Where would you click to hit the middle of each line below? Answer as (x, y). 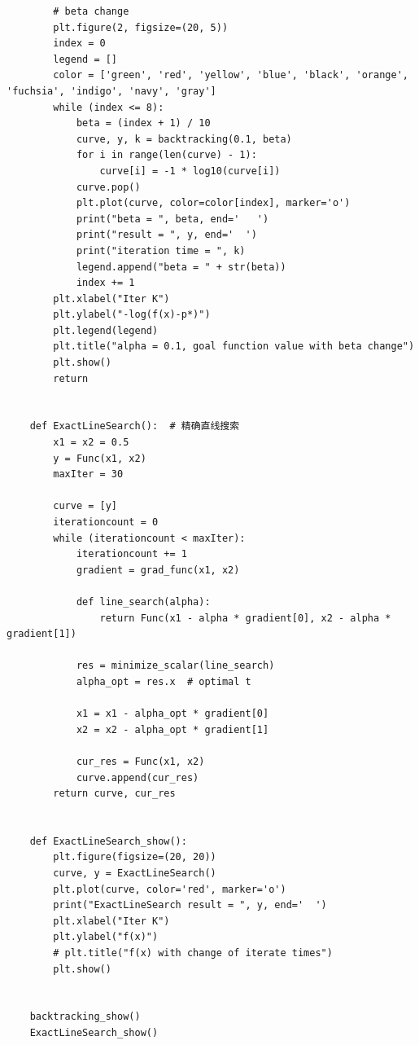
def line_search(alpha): (143, 602)
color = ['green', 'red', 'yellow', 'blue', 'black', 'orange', (231, 75)
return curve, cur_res (114, 794)
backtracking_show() (85, 1017)
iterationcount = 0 (106, 522)
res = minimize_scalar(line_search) (175, 666)
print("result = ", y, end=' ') (166, 235)
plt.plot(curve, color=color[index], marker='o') (213, 203)
